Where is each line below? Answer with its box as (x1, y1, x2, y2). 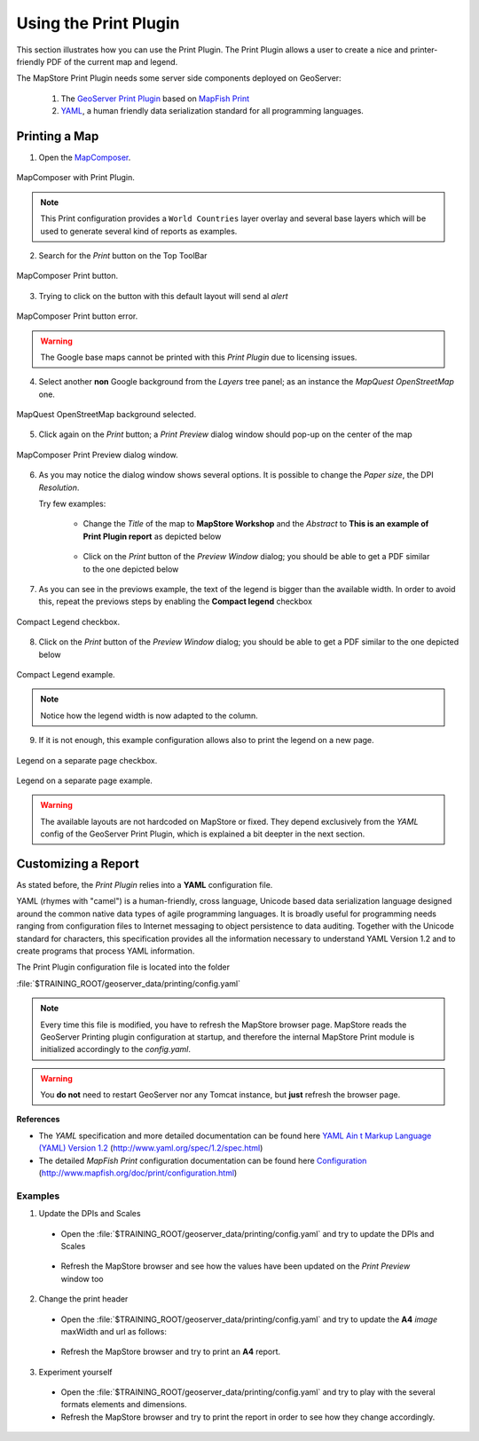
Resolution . (38, 482, 80, 493)
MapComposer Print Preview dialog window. (16, 449, 179, 460)
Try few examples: (38, 498, 106, 510)
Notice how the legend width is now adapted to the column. (40, 710, 259, 721)
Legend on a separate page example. (16, 775, 153, 786)
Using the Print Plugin (16, 13, 181, 33)
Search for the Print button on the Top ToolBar (38, 249, 208, 261)
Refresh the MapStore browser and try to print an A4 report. (60, 1346, 281, 1358)
